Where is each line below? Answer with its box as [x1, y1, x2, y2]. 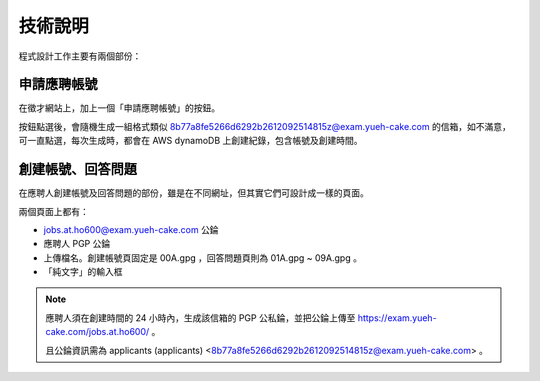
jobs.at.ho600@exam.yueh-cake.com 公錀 [43, 223, 219, 235]
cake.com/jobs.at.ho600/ [45, 326, 150, 338]
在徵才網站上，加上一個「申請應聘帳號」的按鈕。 [18, 102, 220, 114]
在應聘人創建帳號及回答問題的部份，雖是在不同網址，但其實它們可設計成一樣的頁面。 [18, 187, 369, 199]
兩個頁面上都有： [18, 205, 89, 217]
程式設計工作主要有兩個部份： [18, 50, 142, 62]
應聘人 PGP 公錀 [43, 238, 111, 250]
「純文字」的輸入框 [43, 266, 123, 278]
